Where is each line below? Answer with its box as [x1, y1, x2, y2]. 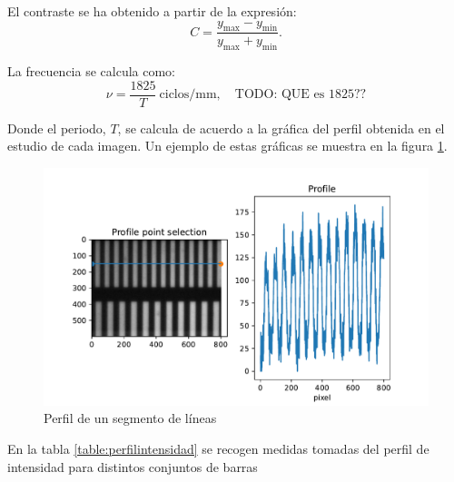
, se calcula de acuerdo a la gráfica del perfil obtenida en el [117, 118, 445, 137]
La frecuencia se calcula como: [7, 62, 175, 81]
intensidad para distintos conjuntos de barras [7, 457, 258, 476]
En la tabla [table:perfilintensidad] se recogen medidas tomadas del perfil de [7, 438, 429, 457]
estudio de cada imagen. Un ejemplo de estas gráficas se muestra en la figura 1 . [7, 136, 448, 155]
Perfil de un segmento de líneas [44, 408, 217, 428]
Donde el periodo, [7, 118, 106, 137]
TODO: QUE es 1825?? [234, 88, 367, 102]
